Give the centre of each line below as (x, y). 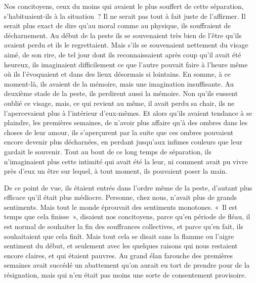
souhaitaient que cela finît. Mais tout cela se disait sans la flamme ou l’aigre (119, 236)
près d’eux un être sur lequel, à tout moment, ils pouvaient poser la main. (116, 171)
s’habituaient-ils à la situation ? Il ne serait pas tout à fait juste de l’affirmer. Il (125, 16)
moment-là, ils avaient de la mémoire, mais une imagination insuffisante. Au (119, 83)
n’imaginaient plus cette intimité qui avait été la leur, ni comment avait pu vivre (126, 161)
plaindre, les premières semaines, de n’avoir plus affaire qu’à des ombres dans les (126, 122)
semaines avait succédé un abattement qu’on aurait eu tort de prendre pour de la (127, 265)
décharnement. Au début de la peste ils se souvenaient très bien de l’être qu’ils (123, 35)
